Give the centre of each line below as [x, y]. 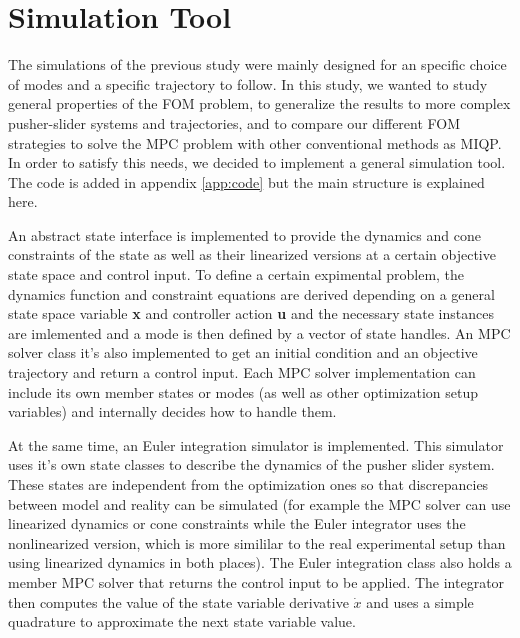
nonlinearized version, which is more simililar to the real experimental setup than [257, 542]
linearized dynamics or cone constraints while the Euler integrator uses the [237, 523]
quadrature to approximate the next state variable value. [182, 621]
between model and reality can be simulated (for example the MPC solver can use [259, 503]
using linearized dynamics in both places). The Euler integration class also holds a [260, 562]
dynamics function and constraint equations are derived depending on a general [251, 293]
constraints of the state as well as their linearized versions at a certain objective [252, 254]
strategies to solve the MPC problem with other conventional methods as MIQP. [255, 142]
